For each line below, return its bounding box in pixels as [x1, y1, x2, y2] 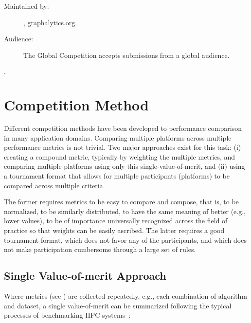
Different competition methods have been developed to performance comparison [4, 123, 242, 133]
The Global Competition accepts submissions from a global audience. [23, 50, 230, 60]
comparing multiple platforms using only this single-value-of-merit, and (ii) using [4, 161, 245, 171]
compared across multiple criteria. [4, 180, 105, 190]
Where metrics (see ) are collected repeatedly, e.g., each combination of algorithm [4, 291, 248, 301]
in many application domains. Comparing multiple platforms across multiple [4, 132, 232, 143]
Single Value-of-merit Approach [4, 268, 166, 283]
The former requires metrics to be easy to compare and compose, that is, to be [4, 197, 239, 207]
